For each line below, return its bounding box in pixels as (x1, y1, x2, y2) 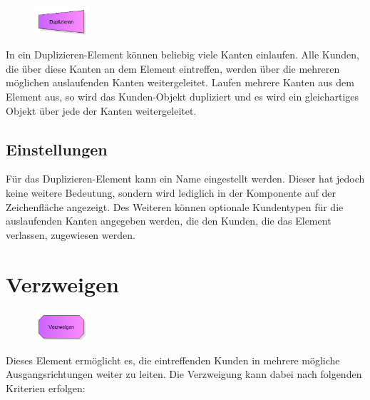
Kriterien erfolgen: (6, 380, 86, 395)
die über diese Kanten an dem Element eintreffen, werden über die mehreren (6, 61, 340, 76)
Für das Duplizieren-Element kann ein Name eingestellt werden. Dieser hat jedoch (6, 171, 365, 186)
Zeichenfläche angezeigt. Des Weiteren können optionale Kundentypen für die (6, 199, 344, 214)
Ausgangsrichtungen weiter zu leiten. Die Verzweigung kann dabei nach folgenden (6, 366, 362, 381)
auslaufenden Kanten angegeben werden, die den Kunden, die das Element (6, 213, 332, 228)
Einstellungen (6, 138, 108, 160)
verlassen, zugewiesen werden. (6, 227, 135, 242)
